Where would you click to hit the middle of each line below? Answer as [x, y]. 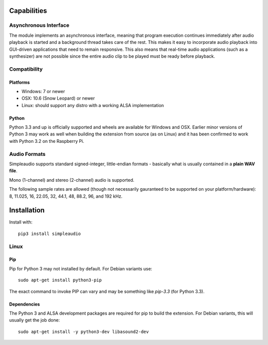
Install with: [21, 222]
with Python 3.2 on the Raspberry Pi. [47, 141]
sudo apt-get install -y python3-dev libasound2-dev [83, 332]
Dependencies [25, 304]
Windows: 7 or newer [43, 91]
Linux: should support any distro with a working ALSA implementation [93, 105]
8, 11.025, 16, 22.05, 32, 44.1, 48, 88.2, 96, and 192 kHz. [66, 196]
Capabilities [28, 11]
